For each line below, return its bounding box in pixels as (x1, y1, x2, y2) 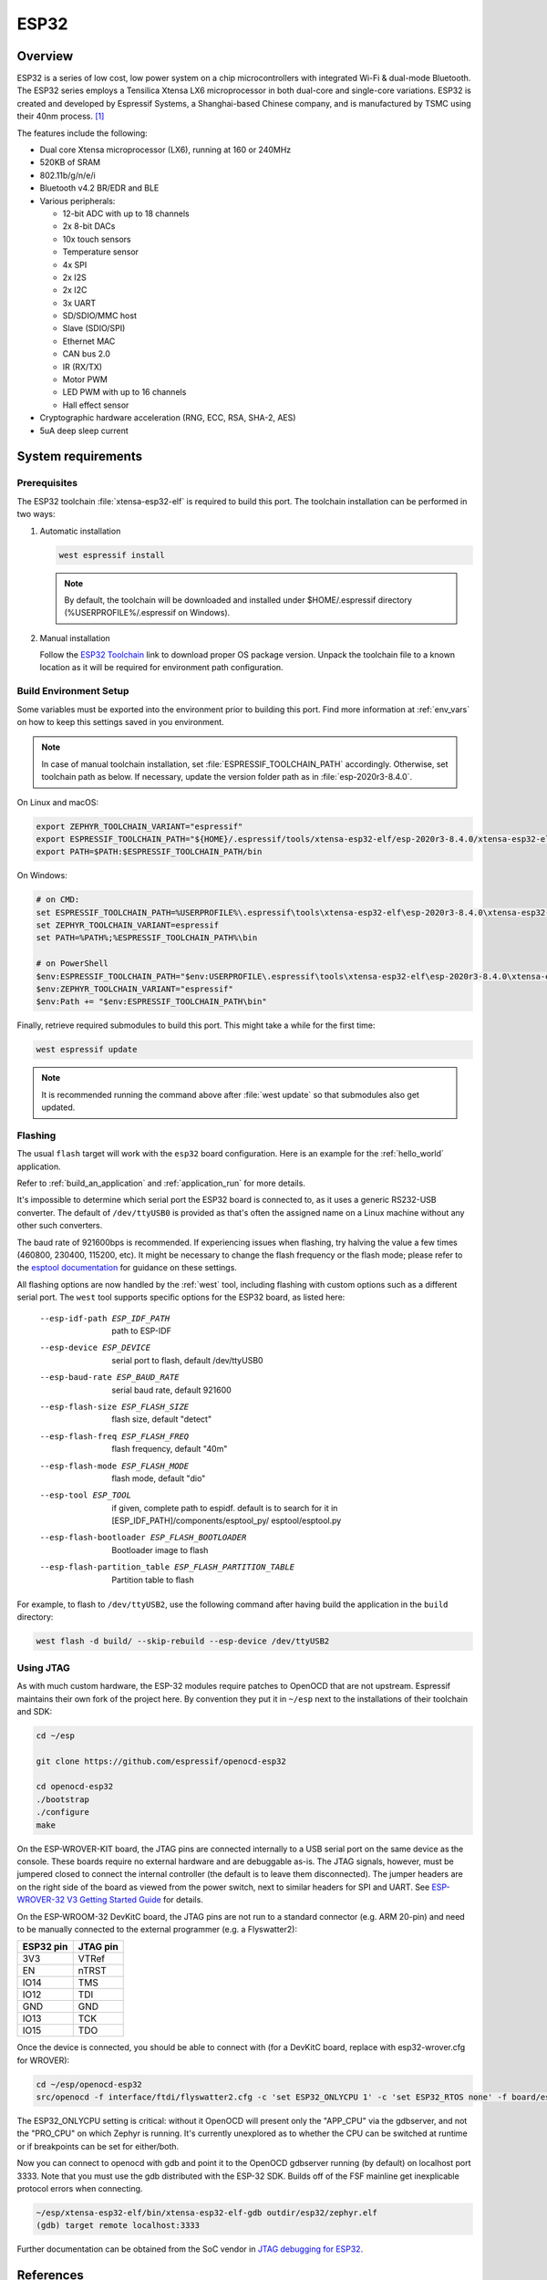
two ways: (16, 509, 56, 520)
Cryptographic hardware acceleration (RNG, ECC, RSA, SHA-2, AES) (39, 412, 296, 423)
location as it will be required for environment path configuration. (39, 662, 284, 673)
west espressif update (36, 1044, 138, 1055)
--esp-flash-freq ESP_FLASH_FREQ (39, 1431, 190, 1441)
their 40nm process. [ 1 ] (16, 110, 105, 122)
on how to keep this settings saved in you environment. (16, 717, 224, 727)
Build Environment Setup (16, 685, 129, 698)
